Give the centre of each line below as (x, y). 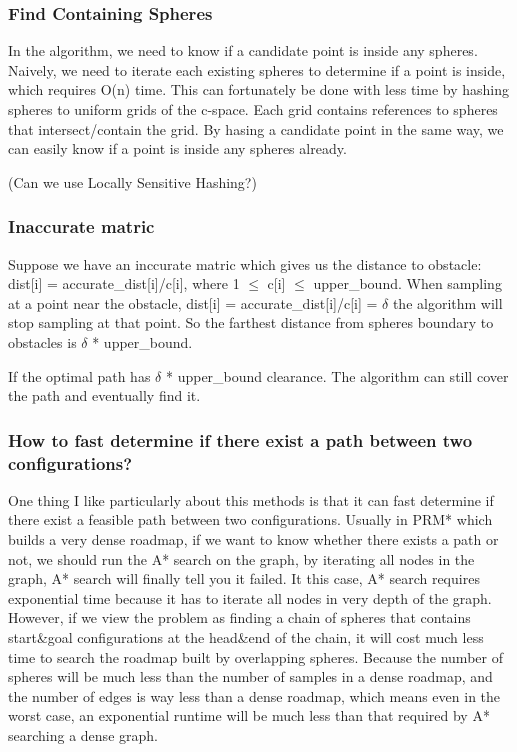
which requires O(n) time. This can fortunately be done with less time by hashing (259, 89)
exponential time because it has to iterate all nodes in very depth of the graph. (250, 597)
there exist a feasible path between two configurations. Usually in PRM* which (250, 519)
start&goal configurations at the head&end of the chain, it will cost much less (246, 637)
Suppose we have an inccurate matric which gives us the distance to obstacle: (245, 263)
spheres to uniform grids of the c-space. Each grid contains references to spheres (253, 109)
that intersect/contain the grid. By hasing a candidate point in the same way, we (256, 128)
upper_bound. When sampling (407, 283)
